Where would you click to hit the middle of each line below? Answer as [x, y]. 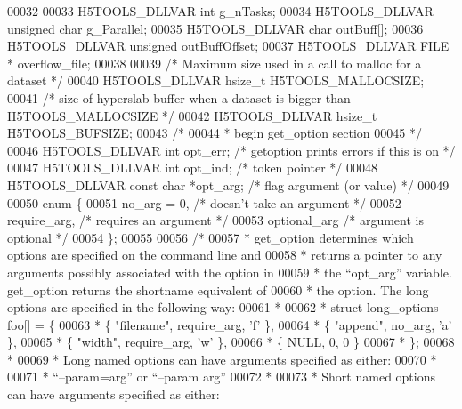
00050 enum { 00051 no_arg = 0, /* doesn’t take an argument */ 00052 [204, 202]
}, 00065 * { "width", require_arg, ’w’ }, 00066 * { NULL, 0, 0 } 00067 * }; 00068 [231, 342]
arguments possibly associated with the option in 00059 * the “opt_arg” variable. [230, 272]
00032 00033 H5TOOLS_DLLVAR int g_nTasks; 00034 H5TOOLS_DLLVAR [220, 11]
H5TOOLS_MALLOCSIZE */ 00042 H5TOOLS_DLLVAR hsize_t [192, 115]
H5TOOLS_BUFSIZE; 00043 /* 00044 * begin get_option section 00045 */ [215, 133]
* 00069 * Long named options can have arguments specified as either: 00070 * [222, 359]
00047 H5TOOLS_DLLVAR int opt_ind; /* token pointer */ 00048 [193, 168]
